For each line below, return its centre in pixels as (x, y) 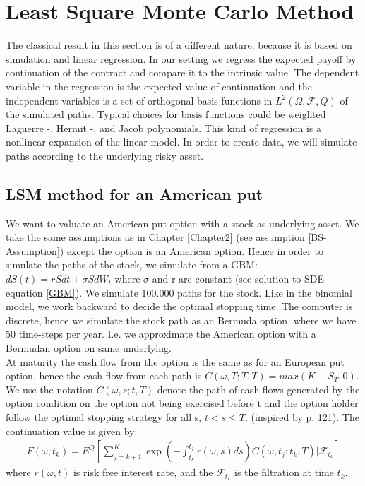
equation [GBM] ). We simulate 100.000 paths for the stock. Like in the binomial (179, 292)
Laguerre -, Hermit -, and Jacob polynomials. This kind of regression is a (164, 128)
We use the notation (49, 389)
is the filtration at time (284, 472)
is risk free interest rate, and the (143, 472)
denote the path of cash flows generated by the (258, 389)
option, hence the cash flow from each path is (104, 375)
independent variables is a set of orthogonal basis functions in (139, 100)
